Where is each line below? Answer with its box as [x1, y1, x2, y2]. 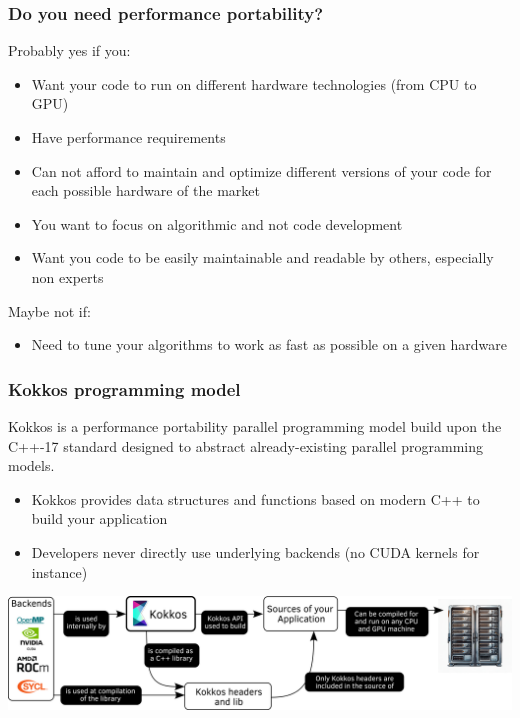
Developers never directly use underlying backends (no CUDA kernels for [31, 541, 480, 562]
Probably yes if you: [8, 40, 131, 61]
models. [8, 455, 55, 476]
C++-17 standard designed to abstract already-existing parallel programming [8, 435, 484, 456]
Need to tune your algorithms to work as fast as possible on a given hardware [31, 334, 507, 355]
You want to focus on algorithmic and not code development [31, 213, 403, 234]
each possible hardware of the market [31, 180, 260, 201]
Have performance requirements [31, 127, 226, 147]
